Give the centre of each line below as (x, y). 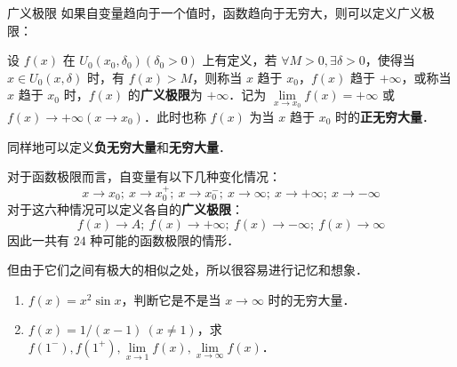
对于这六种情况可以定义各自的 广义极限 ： (125, 209)
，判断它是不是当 (171, 299)
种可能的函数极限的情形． (165, 239)
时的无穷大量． (312, 299)
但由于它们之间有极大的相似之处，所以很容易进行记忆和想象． (188, 270)
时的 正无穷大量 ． (385, 116)
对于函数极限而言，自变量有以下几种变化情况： (144, 176)
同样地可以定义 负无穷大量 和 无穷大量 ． (119, 146)
